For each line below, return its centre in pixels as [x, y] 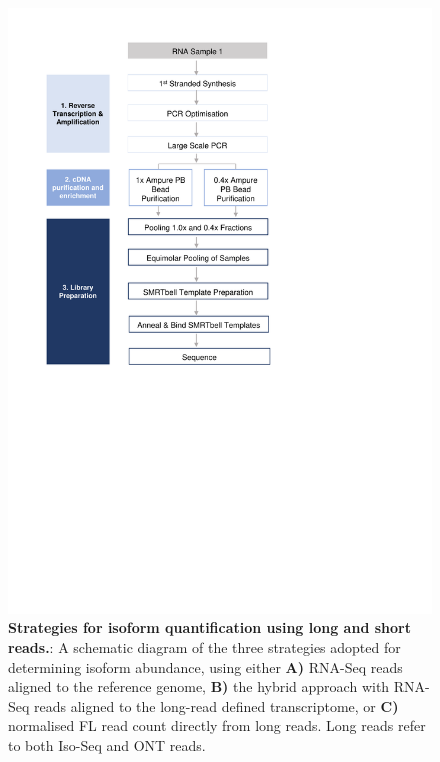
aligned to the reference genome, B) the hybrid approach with [199, 686]
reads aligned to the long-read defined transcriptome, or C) [216, 705]
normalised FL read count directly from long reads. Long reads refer [217, 725]
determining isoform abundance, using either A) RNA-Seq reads [205, 666]
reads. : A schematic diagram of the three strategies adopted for [204, 646]
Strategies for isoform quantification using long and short [209, 627]
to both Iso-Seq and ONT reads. [107, 744]
